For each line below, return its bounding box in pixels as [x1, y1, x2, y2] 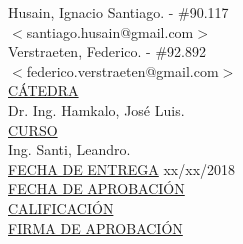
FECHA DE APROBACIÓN [8, 178, 185, 199]
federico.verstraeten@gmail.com [26, 60, 219, 81]
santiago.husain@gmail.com [26, 21, 194, 42]
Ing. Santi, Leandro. [8, 139, 131, 160]
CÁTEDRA [8, 80, 79, 101]
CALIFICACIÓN [8, 197, 114, 218]
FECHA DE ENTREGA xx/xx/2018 [8, 158, 236, 179]
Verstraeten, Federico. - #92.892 [8, 41, 206, 62]
